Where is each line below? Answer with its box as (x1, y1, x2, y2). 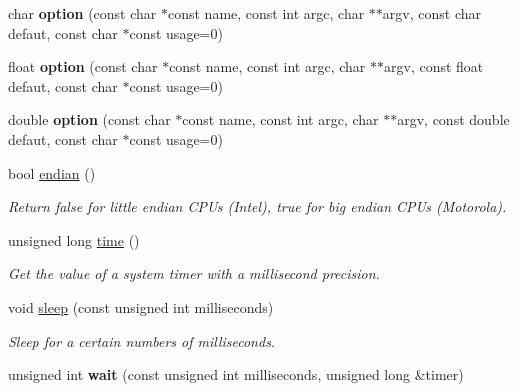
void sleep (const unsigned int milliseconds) (8, 296, 274, 317)
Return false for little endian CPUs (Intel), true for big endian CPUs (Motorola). (8, 196, 507, 217)
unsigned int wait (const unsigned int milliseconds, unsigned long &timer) (8, 364, 464, 385)
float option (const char (8, 56, 158, 77)
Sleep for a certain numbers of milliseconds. (8, 330, 276, 351)
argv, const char (382, 3, 482, 23)
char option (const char (8, 3, 157, 23)
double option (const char (8, 109, 171, 130)
